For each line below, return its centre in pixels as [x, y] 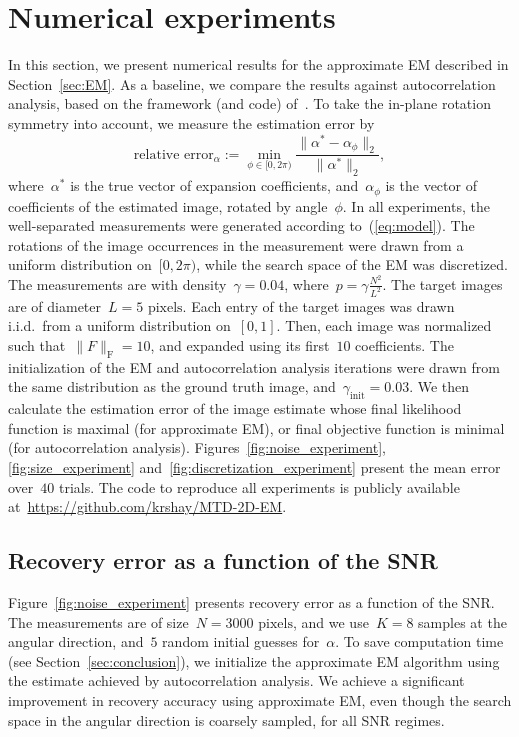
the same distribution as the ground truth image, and [172, 386]
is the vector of [431, 185]
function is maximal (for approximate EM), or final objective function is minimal [256, 427]
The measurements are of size [98, 621]
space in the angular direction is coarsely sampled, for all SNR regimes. [226, 719]
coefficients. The [404, 345]
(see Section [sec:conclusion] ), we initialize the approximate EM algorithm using [254, 660]
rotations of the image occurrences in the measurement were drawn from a [236, 244]
